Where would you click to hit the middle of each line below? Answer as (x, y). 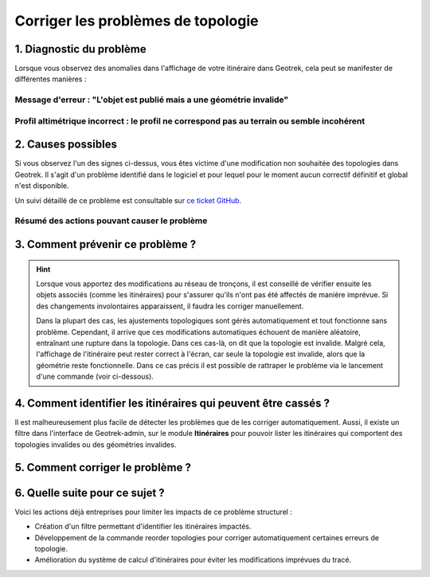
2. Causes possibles (66, 145)
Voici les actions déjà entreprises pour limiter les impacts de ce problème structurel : (153, 512)
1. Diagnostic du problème (80, 49)
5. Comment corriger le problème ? (103, 467)
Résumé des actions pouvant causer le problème (111, 221)
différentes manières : (51, 79)
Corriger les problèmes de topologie (137, 21)
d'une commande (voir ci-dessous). (95, 377)
